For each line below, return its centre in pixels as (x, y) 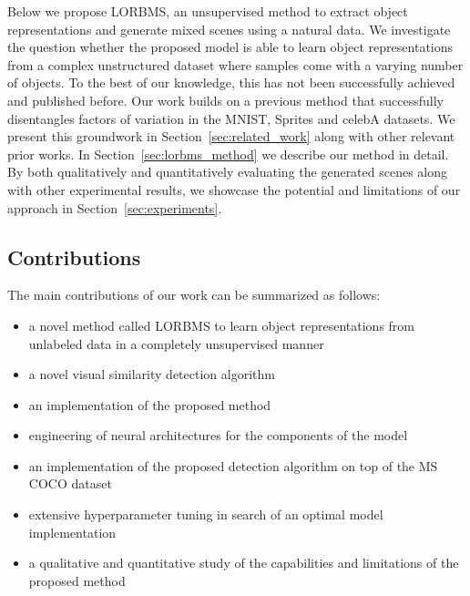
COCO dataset (70, 483)
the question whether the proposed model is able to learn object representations (230, 47)
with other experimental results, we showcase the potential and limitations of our (234, 189)
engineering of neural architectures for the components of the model (218, 435)
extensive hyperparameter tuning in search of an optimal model (206, 514)
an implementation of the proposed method (150, 404)
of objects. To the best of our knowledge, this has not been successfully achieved (231, 82)
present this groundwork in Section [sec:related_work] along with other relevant (231, 136)
